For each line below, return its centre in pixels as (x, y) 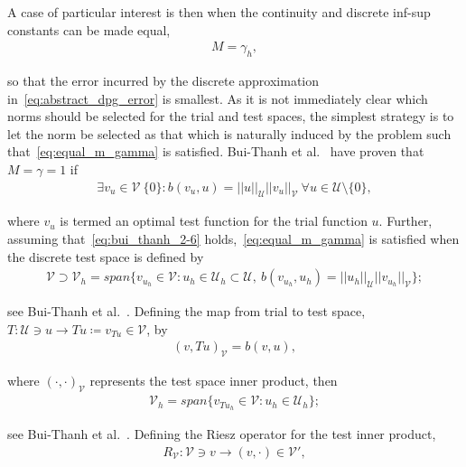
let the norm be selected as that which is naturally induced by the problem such (229, 133)
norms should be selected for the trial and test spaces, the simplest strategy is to (231, 116)
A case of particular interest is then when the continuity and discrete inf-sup (219, 12)
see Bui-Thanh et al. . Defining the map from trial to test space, (186, 311)
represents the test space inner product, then (214, 381)
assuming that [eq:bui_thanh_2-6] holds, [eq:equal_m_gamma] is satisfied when (233, 238)
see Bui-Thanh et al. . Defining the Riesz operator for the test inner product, (222, 433)
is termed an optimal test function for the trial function (214, 221)
